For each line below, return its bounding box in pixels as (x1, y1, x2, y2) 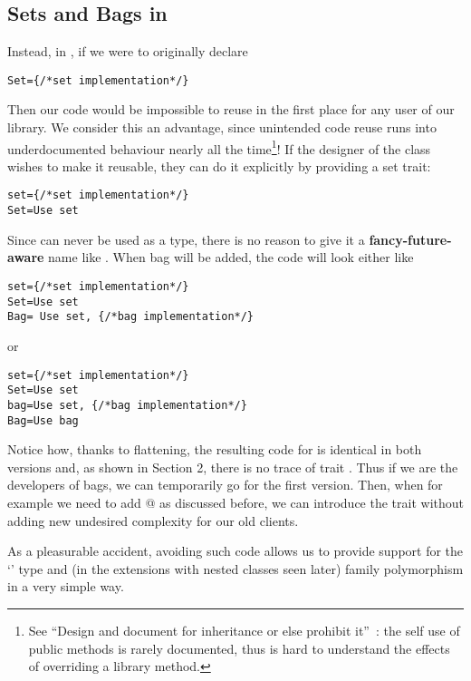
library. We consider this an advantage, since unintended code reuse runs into (7, 118, 437, 137)
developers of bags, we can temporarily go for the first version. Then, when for (7, 475, 443, 494)
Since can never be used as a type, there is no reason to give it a (7, 229, 365, 248)
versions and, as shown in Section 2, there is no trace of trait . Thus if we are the (7, 457, 458, 476)
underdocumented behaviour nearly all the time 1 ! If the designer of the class (7, 136, 431, 158)
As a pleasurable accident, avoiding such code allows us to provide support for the (7, 541, 464, 560)
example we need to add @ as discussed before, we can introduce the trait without (7, 492, 464, 511)
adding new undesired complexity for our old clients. (7, 511, 299, 530)
